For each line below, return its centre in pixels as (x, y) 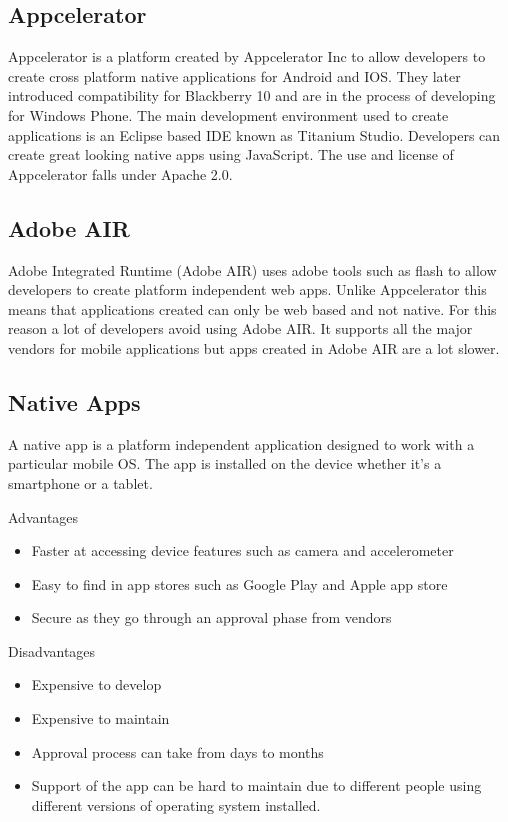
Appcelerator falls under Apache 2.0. (120, 173)
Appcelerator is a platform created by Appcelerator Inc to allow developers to (247, 56)
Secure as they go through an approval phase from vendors (211, 617)
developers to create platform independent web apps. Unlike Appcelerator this (247, 289)
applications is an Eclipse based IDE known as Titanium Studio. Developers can (254, 134)
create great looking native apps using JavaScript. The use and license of (231, 154)
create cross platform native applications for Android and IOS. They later (234, 75)
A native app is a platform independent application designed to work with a (241, 443)
